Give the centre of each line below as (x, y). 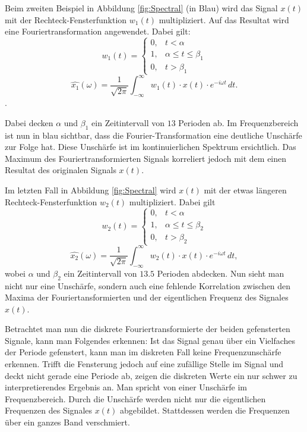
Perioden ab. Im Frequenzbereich (238, 122)
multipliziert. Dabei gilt (172, 201)
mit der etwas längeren (245, 190)
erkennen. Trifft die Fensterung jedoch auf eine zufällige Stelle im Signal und (144, 364)
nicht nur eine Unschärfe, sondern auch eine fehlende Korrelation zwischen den (148, 285)
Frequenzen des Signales (48, 410)
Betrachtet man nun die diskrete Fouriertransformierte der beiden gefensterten (148, 329)
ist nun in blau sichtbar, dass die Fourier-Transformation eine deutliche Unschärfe (153, 135)
